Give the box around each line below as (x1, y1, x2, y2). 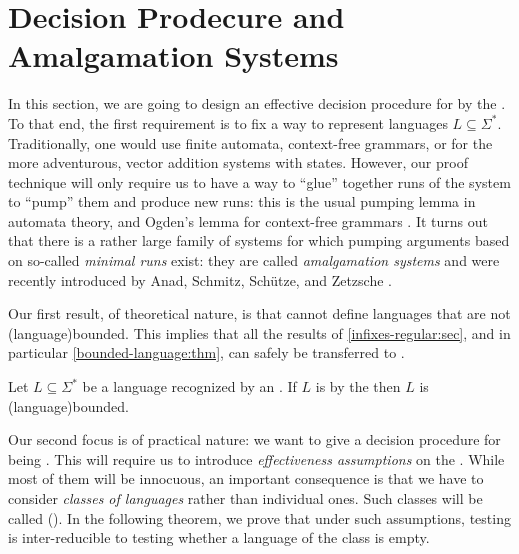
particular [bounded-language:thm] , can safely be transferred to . (8, 342, 405, 363)
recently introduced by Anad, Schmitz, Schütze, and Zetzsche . (8, 269, 392, 290)
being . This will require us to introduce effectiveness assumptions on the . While (8, 448, 505, 469)
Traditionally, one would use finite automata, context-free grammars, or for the (8, 132, 493, 153)
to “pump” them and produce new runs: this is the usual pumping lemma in (8, 191, 476, 212)
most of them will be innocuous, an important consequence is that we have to (8, 468, 484, 489)
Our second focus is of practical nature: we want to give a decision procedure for (8, 429, 501, 450)
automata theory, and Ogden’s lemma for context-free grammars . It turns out (8, 210, 488, 231)
